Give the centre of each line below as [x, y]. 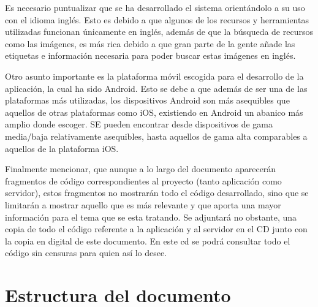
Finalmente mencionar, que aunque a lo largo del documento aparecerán [141, 169]
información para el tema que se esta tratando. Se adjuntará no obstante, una [151, 217]
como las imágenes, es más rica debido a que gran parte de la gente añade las [150, 43]
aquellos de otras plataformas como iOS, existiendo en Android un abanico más [154, 112]
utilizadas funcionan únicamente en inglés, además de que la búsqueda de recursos [159, 32]
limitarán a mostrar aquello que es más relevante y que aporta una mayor [143, 204]
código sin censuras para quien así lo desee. [86, 253]
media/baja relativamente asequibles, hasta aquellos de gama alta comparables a [156, 136]
